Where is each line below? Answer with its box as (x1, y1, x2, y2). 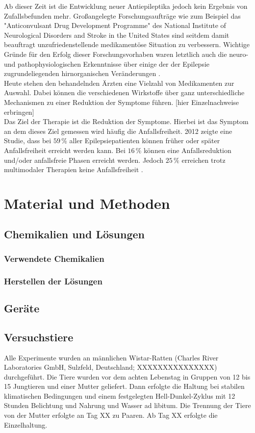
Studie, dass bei (4, 135, 51, 146)
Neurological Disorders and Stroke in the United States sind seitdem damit (4, 29, 229, 40)
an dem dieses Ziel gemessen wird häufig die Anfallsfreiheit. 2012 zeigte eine (4, 126, 232, 136)
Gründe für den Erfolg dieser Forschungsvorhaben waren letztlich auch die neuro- (4, 49, 249, 59)
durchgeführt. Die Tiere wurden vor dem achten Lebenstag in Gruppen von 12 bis (4, 371, 251, 382)
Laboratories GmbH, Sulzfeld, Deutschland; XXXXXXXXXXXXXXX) (4, 362, 217, 372)
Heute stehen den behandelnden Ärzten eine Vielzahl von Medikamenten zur (4, 77, 234, 88)
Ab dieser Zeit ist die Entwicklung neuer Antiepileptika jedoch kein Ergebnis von (4, 1, 248, 11)
